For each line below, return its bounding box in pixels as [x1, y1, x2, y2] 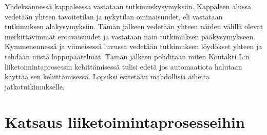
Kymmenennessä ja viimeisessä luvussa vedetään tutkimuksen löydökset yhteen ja [5, 41, 262, 52]
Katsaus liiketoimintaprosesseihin [5, 111, 245, 132]
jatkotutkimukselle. [5, 81, 65, 92]
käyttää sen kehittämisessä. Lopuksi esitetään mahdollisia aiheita [5, 71, 209, 82]
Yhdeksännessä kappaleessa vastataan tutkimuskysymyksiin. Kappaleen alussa [5, 1, 251, 11]
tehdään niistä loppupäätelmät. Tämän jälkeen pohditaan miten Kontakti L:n [5, 51, 250, 61]
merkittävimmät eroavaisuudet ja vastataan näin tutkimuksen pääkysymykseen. [5, 31, 256, 41]
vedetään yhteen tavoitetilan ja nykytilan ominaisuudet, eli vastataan [5, 11, 223, 21]
